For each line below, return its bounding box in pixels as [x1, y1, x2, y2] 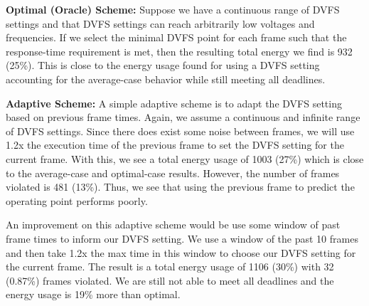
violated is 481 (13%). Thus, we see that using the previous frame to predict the [6, 179, 355, 194]
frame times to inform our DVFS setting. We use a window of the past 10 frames [6, 231, 358, 246]
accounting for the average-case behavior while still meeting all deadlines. [6, 71, 326, 86]
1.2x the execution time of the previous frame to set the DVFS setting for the [6, 137, 344, 152]
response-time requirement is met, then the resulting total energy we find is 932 [6, 43, 353, 58]
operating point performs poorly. [6, 193, 148, 208]
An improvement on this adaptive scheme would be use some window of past [6, 217, 341, 232]
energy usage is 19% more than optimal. [6, 287, 181, 302]
